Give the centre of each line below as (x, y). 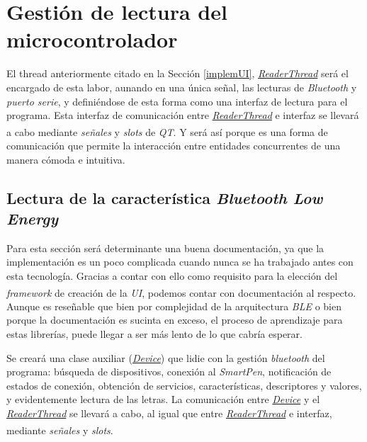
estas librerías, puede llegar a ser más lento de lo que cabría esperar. (154, 333)
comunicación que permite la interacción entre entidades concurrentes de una (174, 145)
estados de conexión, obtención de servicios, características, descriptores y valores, (184, 385)
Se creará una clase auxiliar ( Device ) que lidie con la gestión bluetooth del (166, 357)
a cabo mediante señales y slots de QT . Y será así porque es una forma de (167, 131)
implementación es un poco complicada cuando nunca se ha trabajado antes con (180, 262)
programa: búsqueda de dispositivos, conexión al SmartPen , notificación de (169, 372)
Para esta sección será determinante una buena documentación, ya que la (165, 248)
